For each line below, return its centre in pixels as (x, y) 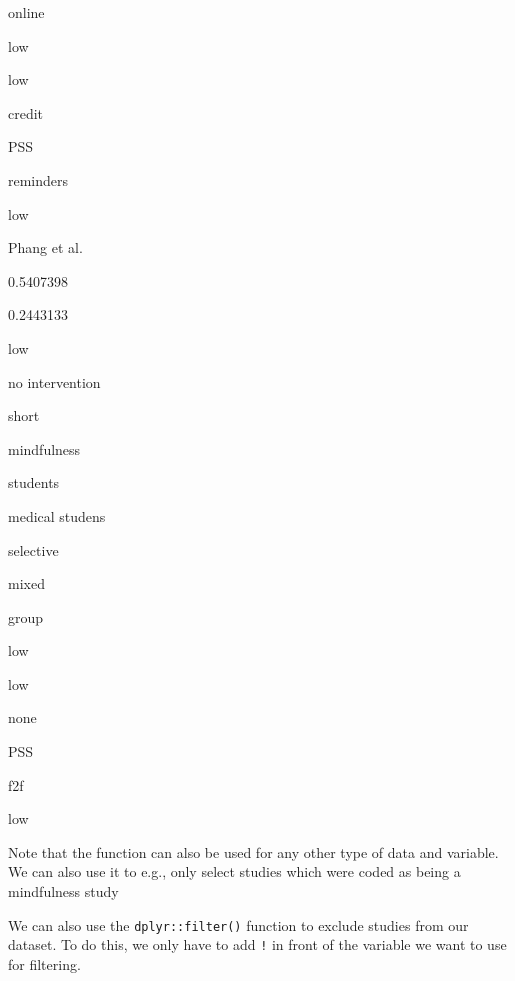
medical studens (57, 515)
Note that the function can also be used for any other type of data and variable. (253, 851)
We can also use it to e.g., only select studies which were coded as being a (234, 871)
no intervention (54, 381)
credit (26, 112)
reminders (38, 179)
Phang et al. (45, 247)
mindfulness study (63, 891)
